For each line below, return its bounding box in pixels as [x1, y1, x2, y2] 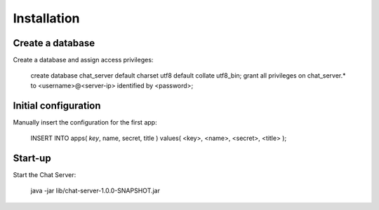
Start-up [13, 152, 52, 164]
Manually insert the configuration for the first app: [13, 118, 157, 126]
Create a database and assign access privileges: [13, 56, 154, 64]
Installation [13, 10, 80, 26]
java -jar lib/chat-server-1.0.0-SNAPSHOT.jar [30, 186, 161, 195]
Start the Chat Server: [13, 171, 77, 179]
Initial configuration [13, 99, 101, 111]
